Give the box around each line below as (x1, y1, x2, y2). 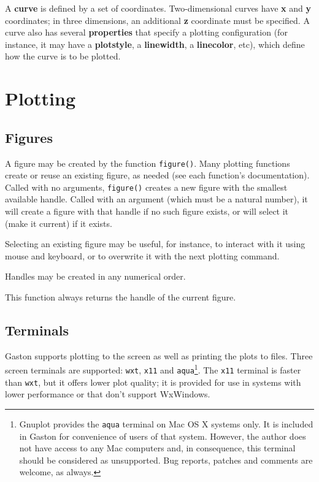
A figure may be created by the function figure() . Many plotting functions (5, 156, 290, 169)
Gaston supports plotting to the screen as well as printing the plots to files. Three (5, 349, 313, 362)
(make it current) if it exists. (5, 216, 112, 229)
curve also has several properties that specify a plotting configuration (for (5, 26, 288, 39)
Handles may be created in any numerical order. (5, 270, 186, 283)
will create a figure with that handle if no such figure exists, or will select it (5, 205, 289, 218)
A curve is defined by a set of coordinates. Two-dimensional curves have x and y (5, 2, 311, 14)
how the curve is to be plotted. (5, 50, 121, 63)
